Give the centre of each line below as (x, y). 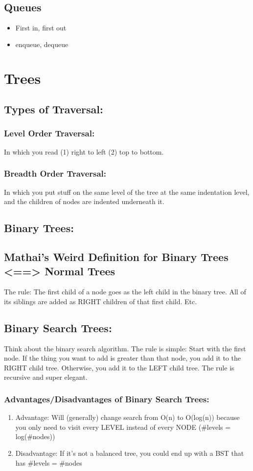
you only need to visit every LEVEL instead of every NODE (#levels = (123, 427)
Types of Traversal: (54, 109)
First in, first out (41, 28)
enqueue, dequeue (42, 44)
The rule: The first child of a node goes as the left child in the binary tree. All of (125, 292)
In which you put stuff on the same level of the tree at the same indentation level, (127, 192)
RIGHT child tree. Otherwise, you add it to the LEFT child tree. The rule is (119, 367)
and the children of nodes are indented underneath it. (84, 201)
